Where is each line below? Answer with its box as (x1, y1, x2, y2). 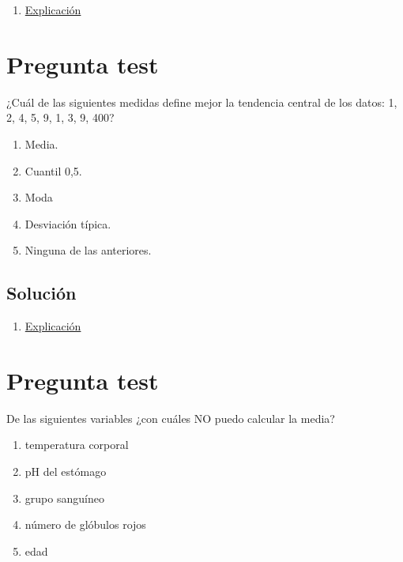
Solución (6, 281, 77, 305)
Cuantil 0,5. (24, 162, 82, 179)
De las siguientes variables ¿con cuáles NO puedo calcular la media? (6, 409, 335, 426)
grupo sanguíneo (24, 489, 104, 506)
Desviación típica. (24, 215, 111, 232)
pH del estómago (24, 462, 107, 479)
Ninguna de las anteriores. (24, 242, 152, 258)
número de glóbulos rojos (24, 516, 146, 533)
